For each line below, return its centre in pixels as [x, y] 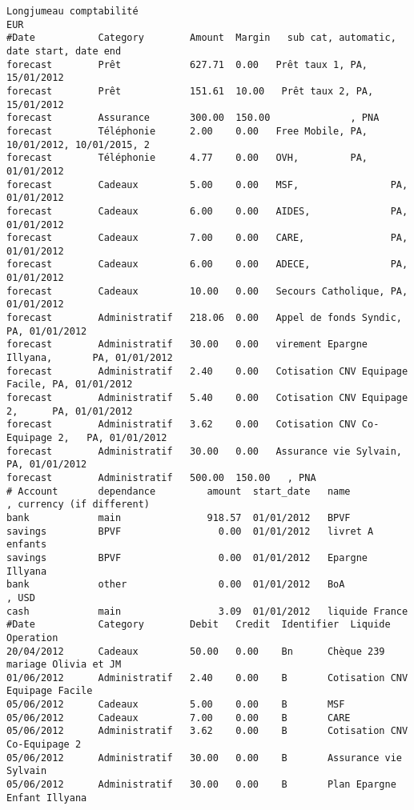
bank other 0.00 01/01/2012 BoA [176, 585]
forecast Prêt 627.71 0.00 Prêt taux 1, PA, [187, 64]
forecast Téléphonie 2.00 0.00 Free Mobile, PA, [187, 131]
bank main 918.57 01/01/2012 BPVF [179, 517]
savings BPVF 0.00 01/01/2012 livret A [190, 531]
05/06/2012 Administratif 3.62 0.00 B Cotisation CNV [207, 731]
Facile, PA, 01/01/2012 [70, 385]
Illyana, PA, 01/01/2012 [90, 358]
